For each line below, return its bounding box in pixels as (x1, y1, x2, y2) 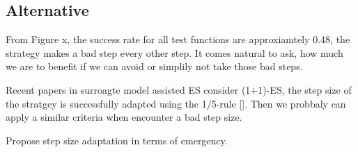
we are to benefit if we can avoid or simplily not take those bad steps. (6, 59, 303, 74)
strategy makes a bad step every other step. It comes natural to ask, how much (6, 45, 343, 60)
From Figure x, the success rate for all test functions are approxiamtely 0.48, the (6, 32, 350, 47)
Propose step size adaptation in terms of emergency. (6, 133, 228, 147)
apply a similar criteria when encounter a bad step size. (6, 110, 242, 124)
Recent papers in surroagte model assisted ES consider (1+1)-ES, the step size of (6, 82, 352, 96)
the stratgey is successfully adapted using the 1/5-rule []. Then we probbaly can (6, 96, 346, 110)
